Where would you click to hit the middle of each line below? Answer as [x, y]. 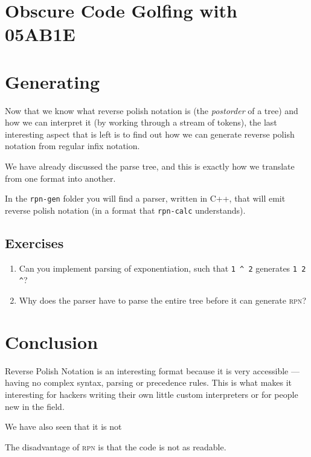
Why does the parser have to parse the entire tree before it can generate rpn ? [162, 300]
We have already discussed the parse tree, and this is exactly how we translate [150, 166]
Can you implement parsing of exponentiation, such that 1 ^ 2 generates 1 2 [162, 268]
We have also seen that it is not [63, 427]
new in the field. [35, 406]
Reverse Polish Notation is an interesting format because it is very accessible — [152, 370]
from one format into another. [60, 178]
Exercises [34, 242]
